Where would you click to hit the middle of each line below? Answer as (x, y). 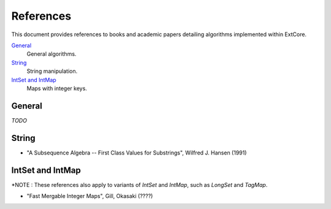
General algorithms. (51, 54)
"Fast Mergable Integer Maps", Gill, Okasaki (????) (90, 196)
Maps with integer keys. (57, 88)
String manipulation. (52, 71)
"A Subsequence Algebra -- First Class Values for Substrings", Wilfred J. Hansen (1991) (137, 153)
